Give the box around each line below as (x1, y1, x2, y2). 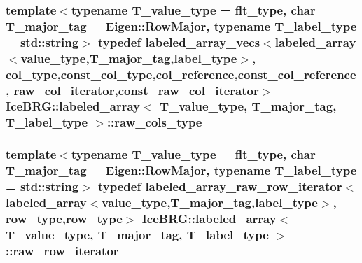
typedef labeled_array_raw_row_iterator (97, 178, 342, 195)
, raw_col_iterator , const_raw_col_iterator (6, 81, 259, 99)
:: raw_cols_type (106, 113, 202, 131)
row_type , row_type (6, 209, 123, 227)
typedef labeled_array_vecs (97, 33, 260, 50)
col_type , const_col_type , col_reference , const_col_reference (6, 65, 356, 83)
